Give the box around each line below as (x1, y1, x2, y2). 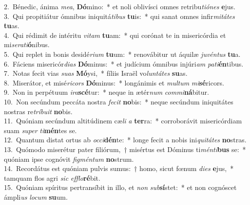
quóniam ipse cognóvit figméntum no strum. (4, 154, 134, 164)
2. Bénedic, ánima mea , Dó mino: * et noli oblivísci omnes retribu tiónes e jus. (4, 1, 236, 11)
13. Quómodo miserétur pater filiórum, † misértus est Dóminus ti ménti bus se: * (4, 144, 246, 154)
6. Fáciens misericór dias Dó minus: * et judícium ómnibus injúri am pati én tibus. (4, 58, 244, 68)
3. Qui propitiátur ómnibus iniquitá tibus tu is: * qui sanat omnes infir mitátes (4, 11, 235, 21)
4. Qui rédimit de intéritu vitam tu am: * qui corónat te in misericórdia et (4, 30, 226, 40)
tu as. (4, 20, 19, 31)
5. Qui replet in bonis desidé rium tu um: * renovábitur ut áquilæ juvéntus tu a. (4, 49, 241, 59)
